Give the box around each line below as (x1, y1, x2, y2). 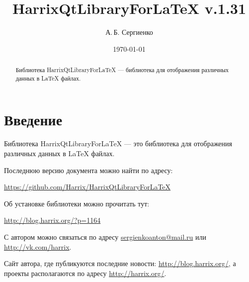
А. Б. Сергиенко (105, 27, 153, 37)
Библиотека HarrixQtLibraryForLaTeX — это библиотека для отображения (4, 138, 233, 149)
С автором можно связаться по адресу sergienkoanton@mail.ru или (4, 231, 206, 242)
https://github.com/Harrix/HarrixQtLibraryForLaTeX (4, 182, 171, 192)
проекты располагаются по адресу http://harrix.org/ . (4, 268, 166, 278)
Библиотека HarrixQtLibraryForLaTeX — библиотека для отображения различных (15, 66, 229, 74)
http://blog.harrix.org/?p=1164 (4, 215, 101, 225)
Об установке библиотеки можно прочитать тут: (4, 198, 150, 208)
